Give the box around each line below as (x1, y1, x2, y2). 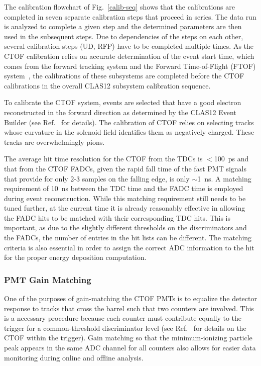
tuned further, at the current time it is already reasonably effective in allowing (4, 203, 245, 213)
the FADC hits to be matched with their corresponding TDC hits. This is (4, 212, 231, 223)
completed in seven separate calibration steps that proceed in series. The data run (4, 11, 256, 22)
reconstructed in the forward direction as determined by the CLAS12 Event (4, 107, 236, 117)
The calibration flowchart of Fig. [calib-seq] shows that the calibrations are (4, 2, 235, 12)
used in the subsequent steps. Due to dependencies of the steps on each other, (4, 31, 243, 41)
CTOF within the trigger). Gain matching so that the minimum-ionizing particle (4, 332, 252, 343)
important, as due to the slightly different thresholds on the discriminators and (4, 222, 247, 233)
